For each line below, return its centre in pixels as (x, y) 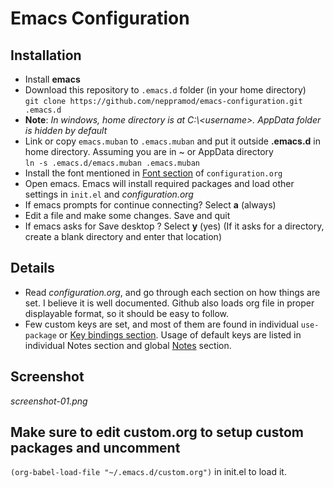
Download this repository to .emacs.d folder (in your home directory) (165, 90)
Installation (46, 55)
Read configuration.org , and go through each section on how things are (172, 292)
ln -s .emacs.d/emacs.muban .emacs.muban (112, 163)
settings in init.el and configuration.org (109, 194)
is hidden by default (66, 130)
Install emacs (52, 79)
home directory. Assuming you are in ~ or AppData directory (149, 151)
